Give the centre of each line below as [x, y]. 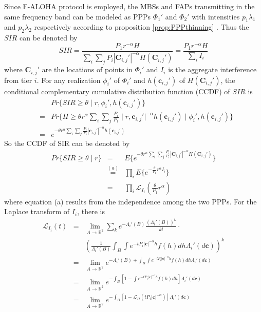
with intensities [216, 16]
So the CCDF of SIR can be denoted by [67, 143]
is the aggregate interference [212, 69]
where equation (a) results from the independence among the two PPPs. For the [130, 201]
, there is [91, 211]
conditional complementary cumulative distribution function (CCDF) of [117, 91]
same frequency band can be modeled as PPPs [78, 16]
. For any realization [69, 80]
